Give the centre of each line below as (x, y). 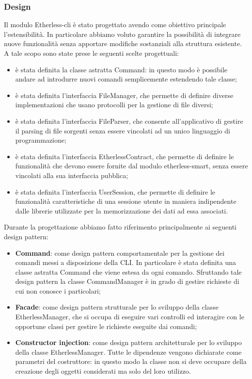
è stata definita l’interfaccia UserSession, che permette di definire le (115, 191)
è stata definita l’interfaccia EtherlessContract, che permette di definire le (125, 156)
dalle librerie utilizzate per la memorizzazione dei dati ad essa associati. (122, 210)
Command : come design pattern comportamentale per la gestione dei (120, 253)
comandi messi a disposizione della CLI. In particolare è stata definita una (126, 262)
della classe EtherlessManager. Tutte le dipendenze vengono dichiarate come (128, 352)
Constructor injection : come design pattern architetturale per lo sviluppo (128, 342)
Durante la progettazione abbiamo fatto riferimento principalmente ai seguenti (120, 227)
